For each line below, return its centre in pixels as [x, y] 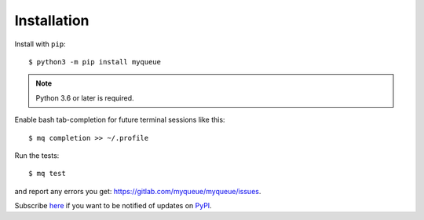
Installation [52, 20]
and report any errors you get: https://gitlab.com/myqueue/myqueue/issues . [138, 191]
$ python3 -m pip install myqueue [95, 62]
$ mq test [47, 174]
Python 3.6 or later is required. [85, 97]
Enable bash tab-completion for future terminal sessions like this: [120, 120]
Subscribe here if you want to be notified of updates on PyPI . [113, 206]
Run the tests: [37, 155]
